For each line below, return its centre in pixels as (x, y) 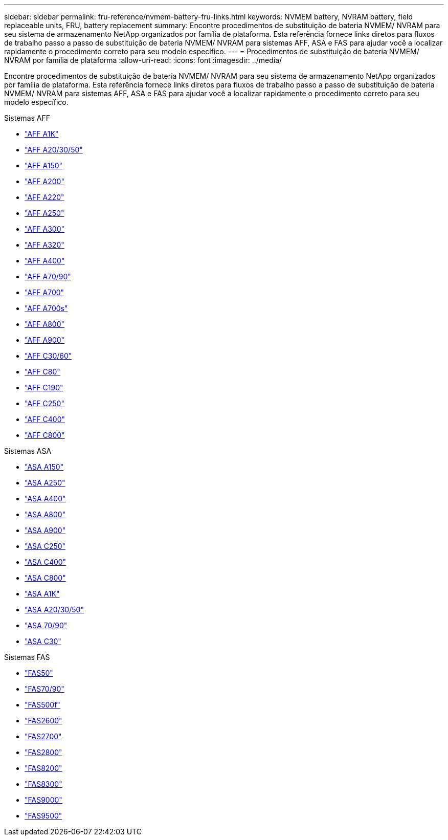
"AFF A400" (45, 261)
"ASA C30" (43, 641)
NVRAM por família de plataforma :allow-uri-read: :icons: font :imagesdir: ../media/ (143, 60)
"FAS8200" (43, 768)
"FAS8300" (43, 784)
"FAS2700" (43, 736)
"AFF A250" (44, 213)
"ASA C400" (46, 562)
